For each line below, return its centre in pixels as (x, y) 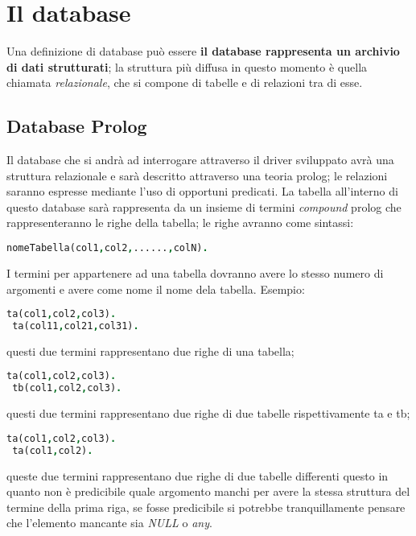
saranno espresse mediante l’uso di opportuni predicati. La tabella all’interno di (202, 191)
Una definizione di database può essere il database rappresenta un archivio (203, 51)
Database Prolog (77, 126)
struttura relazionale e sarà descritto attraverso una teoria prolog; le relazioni (197, 175)
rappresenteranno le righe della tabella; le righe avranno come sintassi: (180, 223)
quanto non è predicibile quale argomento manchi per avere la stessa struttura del (208, 491)
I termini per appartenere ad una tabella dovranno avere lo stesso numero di (195, 272)
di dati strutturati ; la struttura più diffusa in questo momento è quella (187, 66)
